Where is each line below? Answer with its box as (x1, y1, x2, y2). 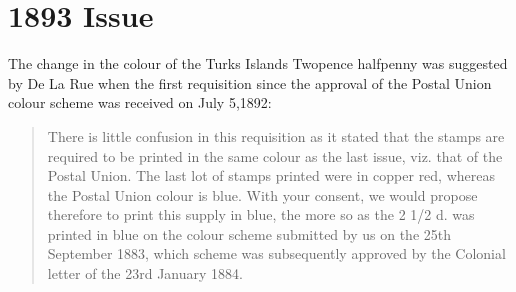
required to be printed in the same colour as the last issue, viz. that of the (47, 145, 503, 166)
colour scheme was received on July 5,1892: (8, 92, 272, 113)
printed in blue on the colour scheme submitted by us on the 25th (47, 223, 451, 244)
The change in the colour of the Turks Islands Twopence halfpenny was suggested (8, 53, 508, 74)
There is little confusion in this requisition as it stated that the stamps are (47, 125, 505, 146)
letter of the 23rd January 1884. (47, 263, 243, 284)
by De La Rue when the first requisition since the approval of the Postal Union (8, 72, 492, 93)
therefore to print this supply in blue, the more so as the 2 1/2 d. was (47, 204, 475, 225)
